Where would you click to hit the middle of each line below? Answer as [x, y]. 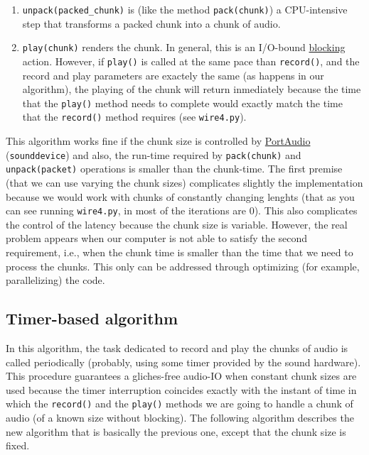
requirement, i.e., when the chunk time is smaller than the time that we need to [180, 252]
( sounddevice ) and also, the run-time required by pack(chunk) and [154, 154]
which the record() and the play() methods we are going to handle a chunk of [180, 404]
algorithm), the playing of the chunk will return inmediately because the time [192, 89]
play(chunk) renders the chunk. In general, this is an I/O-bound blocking [184, 47]
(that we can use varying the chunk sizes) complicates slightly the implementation [184, 182]
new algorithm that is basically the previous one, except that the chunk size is [176, 431]
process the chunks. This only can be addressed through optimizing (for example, [183, 266]
